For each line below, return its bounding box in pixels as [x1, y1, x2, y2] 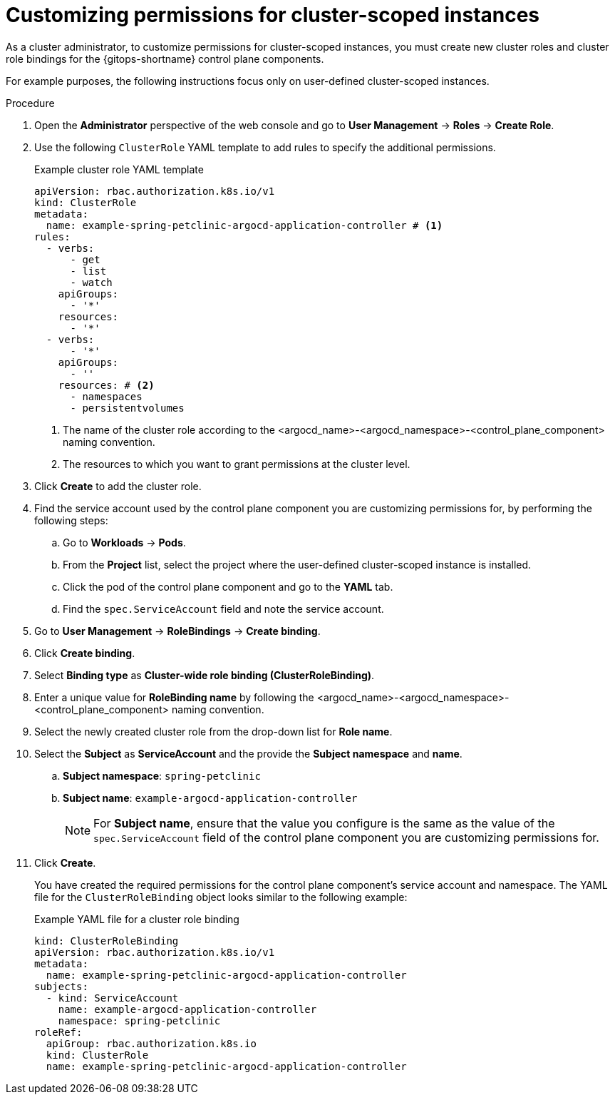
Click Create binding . [34, 646, 135, 659]
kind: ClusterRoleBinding [34, 935, 179, 947]
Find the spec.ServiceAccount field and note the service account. [63, 602, 384, 615]
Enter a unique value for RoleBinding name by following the [34, 691, 314, 703]
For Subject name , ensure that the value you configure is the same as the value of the [93, 815, 555, 830]
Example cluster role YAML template [34, 163, 204, 175]
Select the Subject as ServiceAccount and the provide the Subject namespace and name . [34, 747, 462, 760]
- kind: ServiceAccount [46, 992, 179, 1004]
